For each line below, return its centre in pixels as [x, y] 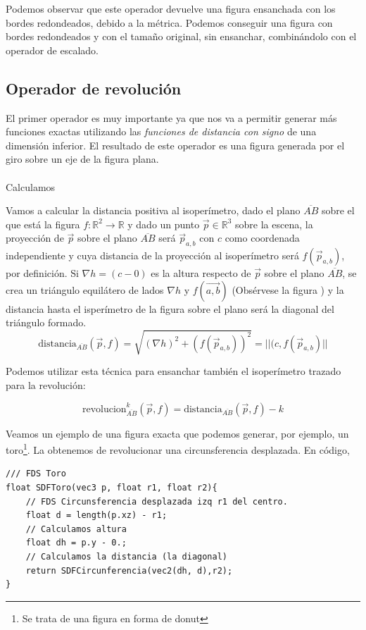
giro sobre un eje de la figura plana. [82, 159]
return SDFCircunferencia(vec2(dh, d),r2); [129, 570]
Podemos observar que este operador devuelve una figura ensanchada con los [171, 8]
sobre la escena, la [274, 224]
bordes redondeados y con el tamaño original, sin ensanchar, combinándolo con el [181, 36]
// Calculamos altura [76, 529]
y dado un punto [164, 224]
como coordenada [262, 238]
